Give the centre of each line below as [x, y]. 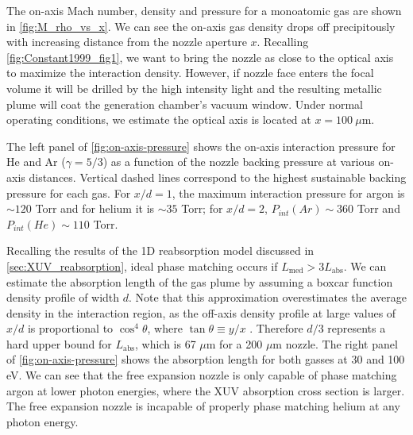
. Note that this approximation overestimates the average [268, 297]
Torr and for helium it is [95, 208]
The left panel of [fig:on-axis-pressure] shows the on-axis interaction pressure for [201, 146]
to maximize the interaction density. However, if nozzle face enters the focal [190, 73]
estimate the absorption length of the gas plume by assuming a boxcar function [200, 281]
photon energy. [42, 421]
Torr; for [202, 208]
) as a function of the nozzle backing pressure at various [239, 162]
